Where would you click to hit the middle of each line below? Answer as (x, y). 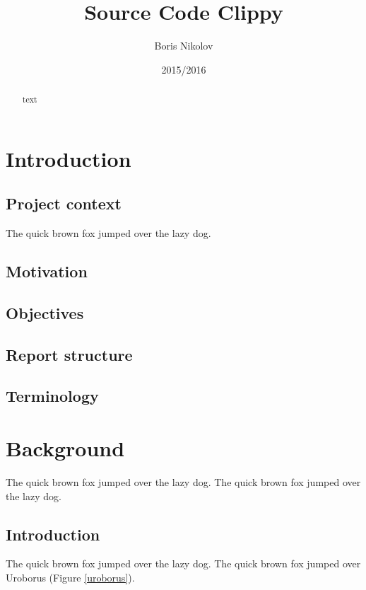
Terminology (52, 396)
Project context (64, 203)
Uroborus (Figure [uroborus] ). (70, 577)
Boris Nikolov (184, 46)
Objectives (45, 312)
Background (65, 448)
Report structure (69, 354)
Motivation (47, 271)
